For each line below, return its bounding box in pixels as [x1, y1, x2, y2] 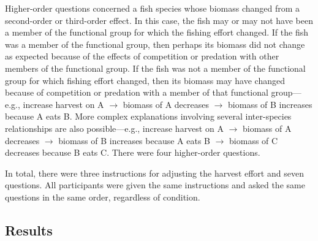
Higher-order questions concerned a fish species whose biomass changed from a [5, 2, 300, 14]
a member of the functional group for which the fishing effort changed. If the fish [5, 26, 308, 39]
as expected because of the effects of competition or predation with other [5, 50, 279, 63]
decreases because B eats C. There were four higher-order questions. [5, 146, 260, 159]
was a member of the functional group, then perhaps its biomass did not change [5, 37, 305, 50]
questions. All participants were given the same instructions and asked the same [5, 178, 305, 191]
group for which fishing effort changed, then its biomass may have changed [5, 74, 285, 86]
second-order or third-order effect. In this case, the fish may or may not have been [5, 13, 313, 26]
